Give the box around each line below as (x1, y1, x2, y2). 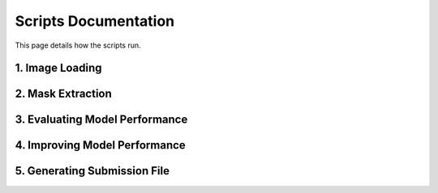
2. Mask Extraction (15, 87, 113, 101)
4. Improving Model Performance (15, 138, 186, 153)
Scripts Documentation (15, 12, 174, 30)
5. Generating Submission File (15, 164, 170, 178)
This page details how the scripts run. (15, 40, 141, 50)
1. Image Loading (15, 61, 102, 75)
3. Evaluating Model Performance (15, 113, 188, 127)
